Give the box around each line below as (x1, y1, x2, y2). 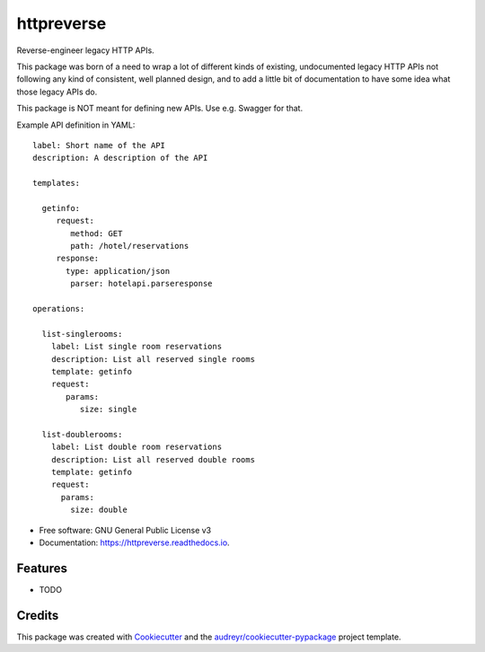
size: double (70, 505, 128, 515)
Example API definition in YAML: (16, 119, 136, 130)
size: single (79, 404, 137, 415)
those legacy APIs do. (16, 86, 98, 97)
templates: (32, 178, 81, 189)
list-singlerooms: (41, 329, 123, 339)
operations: (32, 304, 85, 313)
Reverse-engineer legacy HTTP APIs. (16, 45, 154, 56)
